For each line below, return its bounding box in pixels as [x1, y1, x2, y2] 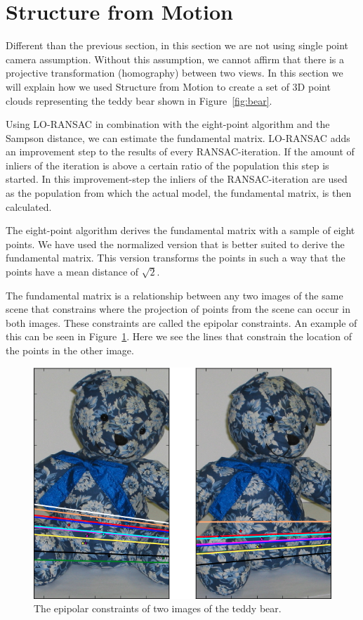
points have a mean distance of [6, 264, 139, 279]
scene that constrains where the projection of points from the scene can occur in [6, 302, 350, 316]
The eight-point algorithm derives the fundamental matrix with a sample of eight [6, 223, 355, 238]
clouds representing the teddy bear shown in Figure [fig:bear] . [6, 93, 272, 108]
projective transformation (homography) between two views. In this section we [6, 65, 343, 80]
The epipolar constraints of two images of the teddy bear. [34, 601, 282, 616]
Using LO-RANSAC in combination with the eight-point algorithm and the [6, 117, 330, 131]
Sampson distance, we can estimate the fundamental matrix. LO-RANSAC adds [6, 130, 350, 145]
